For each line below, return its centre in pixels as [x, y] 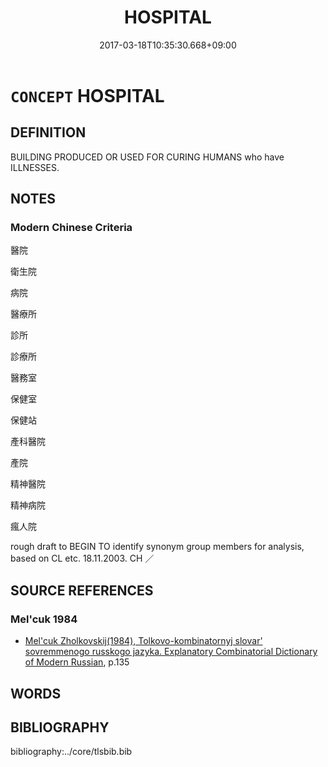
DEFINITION [48, 132]
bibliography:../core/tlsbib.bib [71, 752]
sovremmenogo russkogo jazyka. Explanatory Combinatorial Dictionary [171, 652]
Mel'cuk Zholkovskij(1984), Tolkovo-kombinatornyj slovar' [143, 641]
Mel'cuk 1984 [44, 619]
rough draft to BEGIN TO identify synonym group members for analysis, [157, 547]
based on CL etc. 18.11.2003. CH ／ [82, 558]
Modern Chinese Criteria [71, 228]
